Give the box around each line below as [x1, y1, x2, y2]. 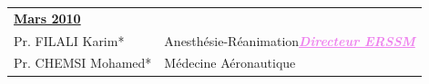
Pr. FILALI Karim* [14, 31, 125, 50]
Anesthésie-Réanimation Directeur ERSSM [164, 31, 415, 50]
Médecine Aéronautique [164, 53, 296, 72]
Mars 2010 [14, 8, 81, 27]
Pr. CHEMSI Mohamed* [14, 53, 152, 72]
